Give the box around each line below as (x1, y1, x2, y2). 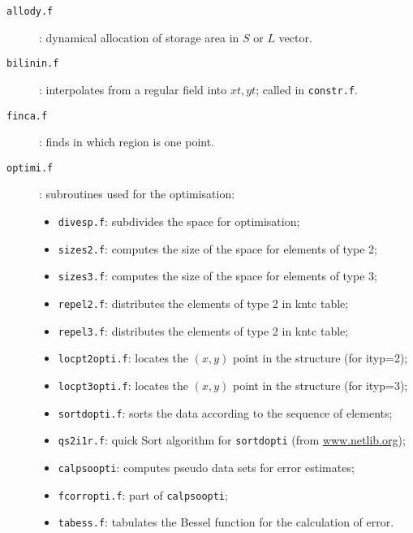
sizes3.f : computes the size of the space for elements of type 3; (58, 267, 377, 284)
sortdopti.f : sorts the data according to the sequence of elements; (58, 404, 393, 421)
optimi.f (6, 162, 54, 174)
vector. (278, 28, 312, 45)
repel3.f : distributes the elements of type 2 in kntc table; (58, 322, 349, 339)
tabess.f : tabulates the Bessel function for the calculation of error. (58, 513, 394, 531)
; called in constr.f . (256, 80, 358, 97)
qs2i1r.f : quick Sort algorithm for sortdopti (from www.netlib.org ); (58, 431, 406, 448)
